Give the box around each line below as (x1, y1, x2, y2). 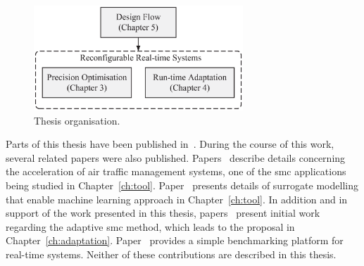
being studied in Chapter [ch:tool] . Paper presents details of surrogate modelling (6, 177, 358, 192)
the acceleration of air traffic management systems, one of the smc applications (6, 164, 346, 179)
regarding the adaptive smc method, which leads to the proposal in (6, 219, 295, 234)
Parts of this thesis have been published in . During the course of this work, (6, 137, 334, 151)
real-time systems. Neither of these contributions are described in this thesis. (6, 246, 337, 261)
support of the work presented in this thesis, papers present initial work (6, 205, 320, 220)
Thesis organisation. (34, 113, 120, 127)
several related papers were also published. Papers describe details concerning (6, 150, 346, 165)
